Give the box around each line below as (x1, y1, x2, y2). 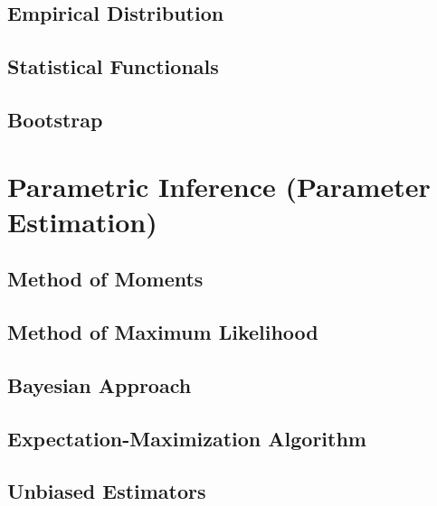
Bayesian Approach (7, 370, 192, 398)
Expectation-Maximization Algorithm (7, 424, 366, 452)
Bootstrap (7, 105, 103, 133)
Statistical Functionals (7, 52, 219, 80)
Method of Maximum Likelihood (7, 318, 318, 346)
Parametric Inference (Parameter (7, 167, 431, 204)
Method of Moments (7, 265, 204, 293)
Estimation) (7, 202, 157, 239)
